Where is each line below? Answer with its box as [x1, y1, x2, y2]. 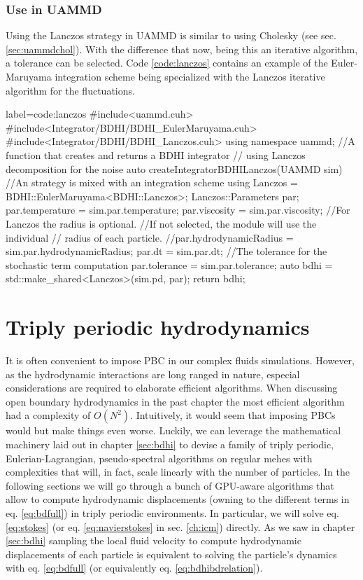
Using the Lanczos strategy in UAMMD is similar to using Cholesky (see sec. [6, 28, 336, 43]
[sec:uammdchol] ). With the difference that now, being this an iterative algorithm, [6, 41, 358, 56]
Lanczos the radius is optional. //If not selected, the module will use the [6, 216, 317, 230]
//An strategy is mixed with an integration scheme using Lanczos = [6, 175, 298, 190]
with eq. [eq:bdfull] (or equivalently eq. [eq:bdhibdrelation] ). [6, 560, 263, 575]
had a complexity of [6, 408, 91, 422]
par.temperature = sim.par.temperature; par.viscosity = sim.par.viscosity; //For [6, 202, 350, 217]
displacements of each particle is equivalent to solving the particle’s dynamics [6, 546, 337, 561]
